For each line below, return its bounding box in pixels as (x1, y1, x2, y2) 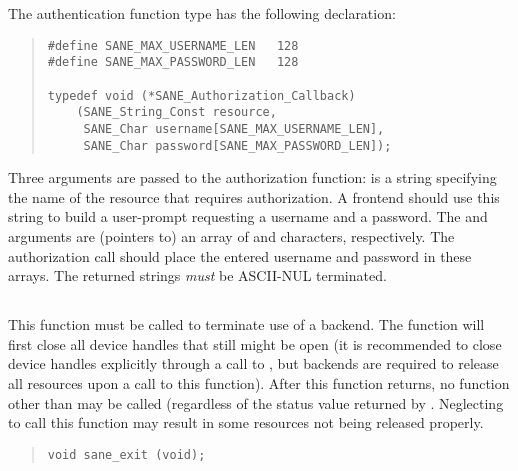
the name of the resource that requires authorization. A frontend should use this (8, 186, 500, 207)
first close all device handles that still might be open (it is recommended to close (8, 333, 502, 354)
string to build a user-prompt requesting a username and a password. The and (8, 206, 488, 227)
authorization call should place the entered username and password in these (8, 245, 472, 266)
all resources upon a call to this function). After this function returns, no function (8, 372, 510, 393)
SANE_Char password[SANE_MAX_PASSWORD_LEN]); (83, 138, 392, 153)
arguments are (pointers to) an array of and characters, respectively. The (8, 225, 455, 246)
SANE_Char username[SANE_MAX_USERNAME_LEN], (83, 121, 385, 136)
